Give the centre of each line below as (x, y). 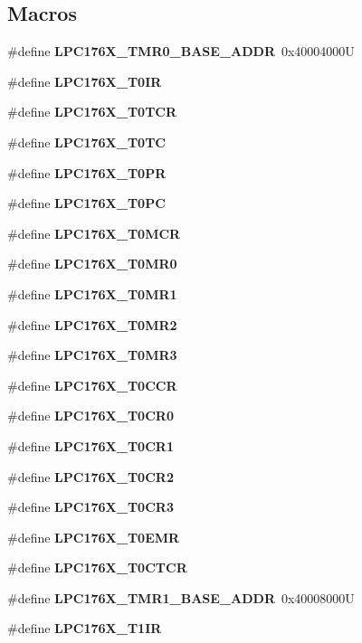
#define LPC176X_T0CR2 (90, 476)
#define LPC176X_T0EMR (94, 537)
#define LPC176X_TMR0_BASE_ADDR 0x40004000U (181, 51)
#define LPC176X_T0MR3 (92, 355)
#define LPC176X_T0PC (86, 203)
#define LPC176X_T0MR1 (92, 293)
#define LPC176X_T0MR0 (92, 264)
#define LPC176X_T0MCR (94, 233)
